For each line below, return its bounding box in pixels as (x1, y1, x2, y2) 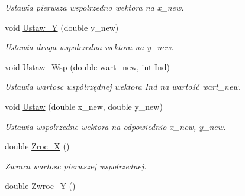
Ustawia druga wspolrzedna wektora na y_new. (5, 41, 174, 53)
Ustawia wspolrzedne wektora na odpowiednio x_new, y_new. (5, 120, 226, 132)
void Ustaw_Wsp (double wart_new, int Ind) (5, 60, 170, 73)
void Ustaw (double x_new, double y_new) (5, 100, 163, 112)
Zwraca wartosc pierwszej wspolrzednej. (5, 159, 147, 172)
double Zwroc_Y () (5, 179, 76, 192)
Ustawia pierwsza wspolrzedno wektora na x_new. (5, 1, 184, 13)
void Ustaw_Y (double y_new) (5, 21, 119, 33)
